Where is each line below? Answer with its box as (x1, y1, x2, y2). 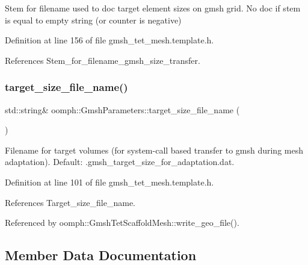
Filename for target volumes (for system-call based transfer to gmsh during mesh (5, 143, 303, 156)
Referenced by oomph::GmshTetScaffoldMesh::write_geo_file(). (5, 216, 239, 229)
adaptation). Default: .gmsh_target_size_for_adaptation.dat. (5, 155, 235, 168)
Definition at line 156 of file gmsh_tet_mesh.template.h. (5, 34, 214, 46)
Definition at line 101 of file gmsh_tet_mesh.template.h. (5, 175, 214, 188)
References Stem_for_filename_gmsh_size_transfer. (5, 54, 200, 66)
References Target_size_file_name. (5, 196, 135, 208)
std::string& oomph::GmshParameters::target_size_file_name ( (5, 103, 240, 116)
